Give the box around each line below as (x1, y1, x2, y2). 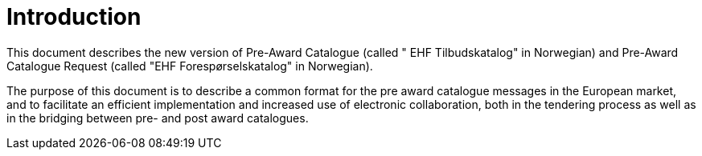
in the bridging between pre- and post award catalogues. (6, 110, 309, 125)
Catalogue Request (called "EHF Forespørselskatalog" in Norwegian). (6, 58, 373, 73)
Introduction (6, 3, 142, 30)
